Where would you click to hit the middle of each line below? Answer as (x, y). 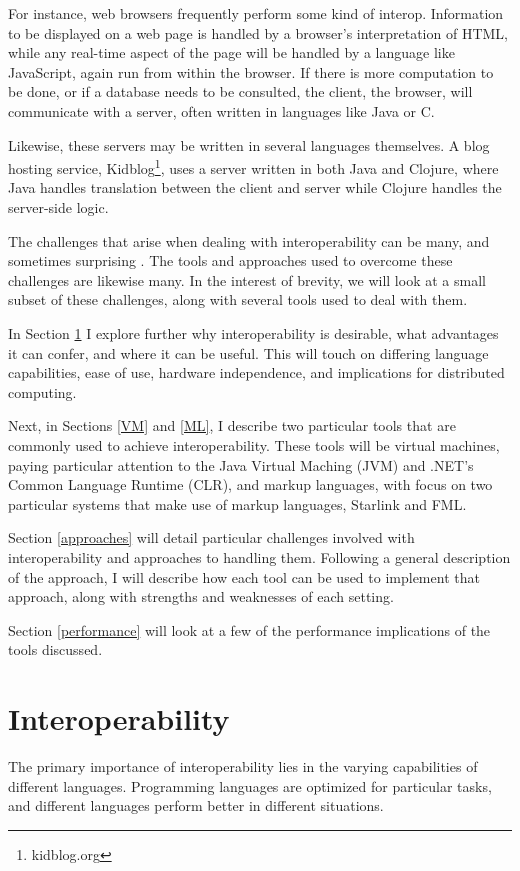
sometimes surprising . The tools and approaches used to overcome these (230, 260)
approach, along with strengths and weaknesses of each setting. (201, 596)
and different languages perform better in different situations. (196, 805)
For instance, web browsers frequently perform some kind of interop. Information (256, 13)
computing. (42, 391)
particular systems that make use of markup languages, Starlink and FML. (237, 503)
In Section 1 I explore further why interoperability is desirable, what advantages (253, 332)
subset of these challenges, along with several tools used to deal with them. (238, 299)
